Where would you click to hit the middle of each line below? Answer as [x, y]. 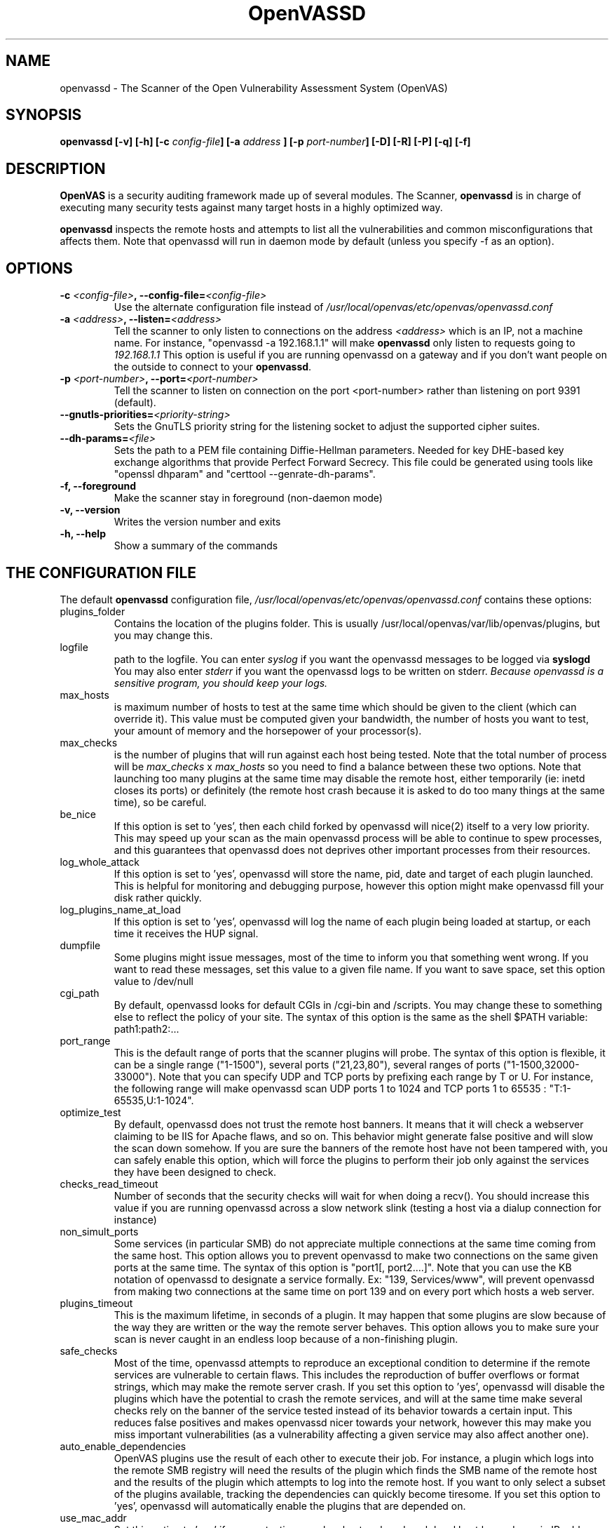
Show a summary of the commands [196, 546]
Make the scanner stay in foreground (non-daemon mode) [248, 498]
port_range [85, 1040]
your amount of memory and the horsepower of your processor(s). [268, 730]
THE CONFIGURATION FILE [101, 572]
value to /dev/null [153, 981]
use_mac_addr [93, 1517]
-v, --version [90, 510]
